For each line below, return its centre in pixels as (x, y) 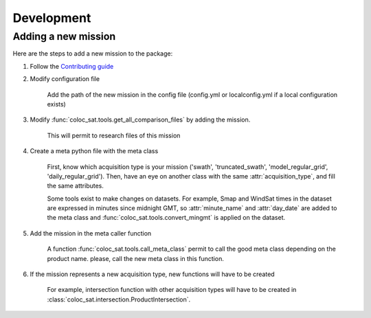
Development (52, 18)
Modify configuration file (65, 79)
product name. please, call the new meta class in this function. (136, 258)
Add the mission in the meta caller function (91, 233)
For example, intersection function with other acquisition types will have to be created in (172, 290)
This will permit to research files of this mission (114, 135)
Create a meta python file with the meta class (94, 151)
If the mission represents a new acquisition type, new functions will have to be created (152, 274)
